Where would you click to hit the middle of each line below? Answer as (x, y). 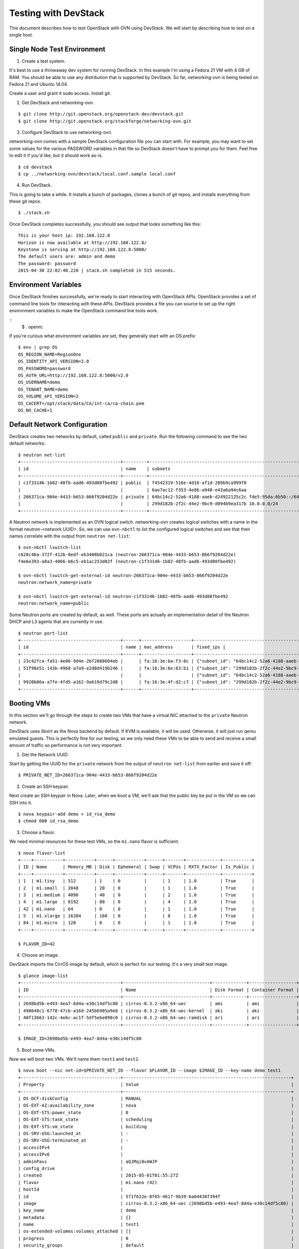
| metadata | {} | (156, 1217)
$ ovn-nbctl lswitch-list (50, 548)
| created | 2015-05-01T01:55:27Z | (156, 1176)
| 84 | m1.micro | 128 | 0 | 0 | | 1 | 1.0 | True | (136, 923)
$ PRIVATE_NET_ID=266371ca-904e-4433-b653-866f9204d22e (88, 775)
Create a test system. (44, 61)
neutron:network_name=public (54, 604)
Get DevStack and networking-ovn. (58, 102)
